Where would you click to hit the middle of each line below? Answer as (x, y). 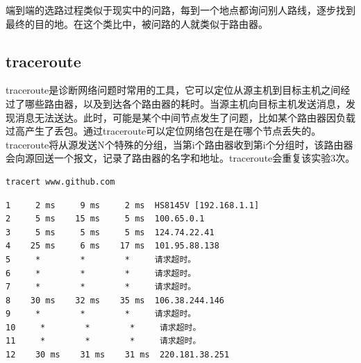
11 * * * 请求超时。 (103, 341)
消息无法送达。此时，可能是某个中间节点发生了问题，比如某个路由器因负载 (185, 117)
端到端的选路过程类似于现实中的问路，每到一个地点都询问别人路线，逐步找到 (180, 10)
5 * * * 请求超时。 (101, 259)
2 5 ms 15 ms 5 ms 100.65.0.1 (105, 219)
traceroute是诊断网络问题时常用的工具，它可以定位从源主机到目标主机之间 (173, 90)
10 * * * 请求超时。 (103, 327)
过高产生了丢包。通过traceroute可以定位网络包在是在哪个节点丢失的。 (163, 131)
